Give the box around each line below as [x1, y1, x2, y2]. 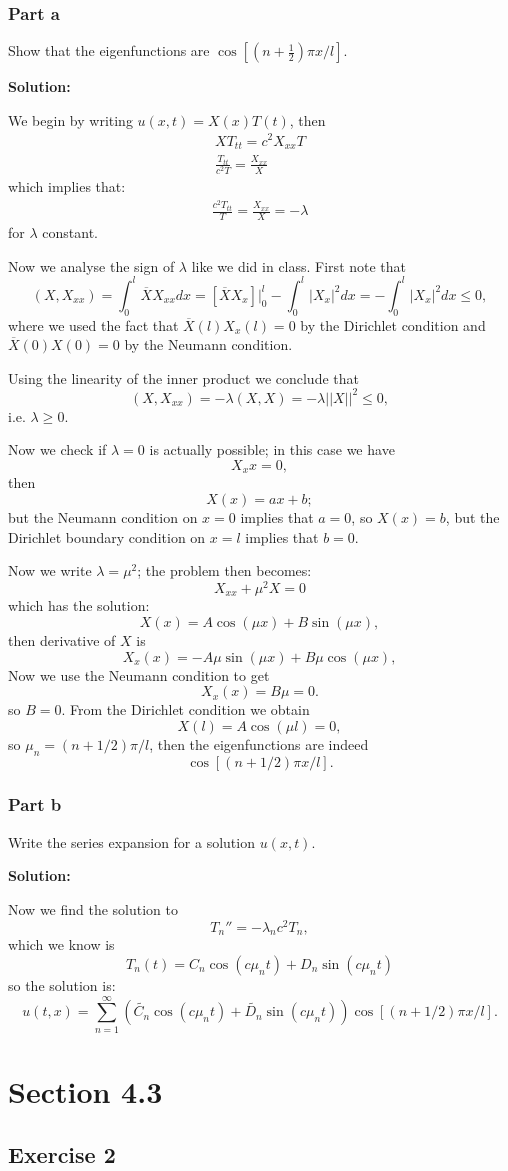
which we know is [8, 934, 115, 955]
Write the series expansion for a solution [8, 831, 255, 852]
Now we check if [8, 439, 107, 460]
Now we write [8, 560, 92, 581]
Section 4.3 [8, 1070, 163, 1111]
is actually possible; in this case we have [149, 439, 395, 460]
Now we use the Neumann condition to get [8, 664, 270, 685]
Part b [8, 792, 62, 817]
